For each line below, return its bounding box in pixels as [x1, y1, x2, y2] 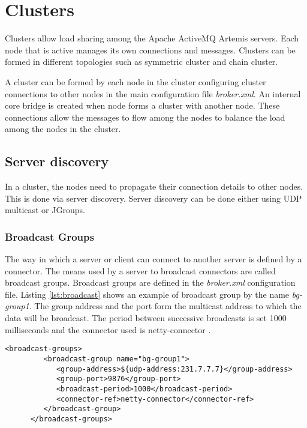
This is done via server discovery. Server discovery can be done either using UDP [5, 191, 302, 204]
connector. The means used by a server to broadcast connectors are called [5, 264, 276, 277]
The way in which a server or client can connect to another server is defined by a [5, 253, 302, 265]
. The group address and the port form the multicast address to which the [29, 300, 302, 312]
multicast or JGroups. [5, 203, 85, 216]
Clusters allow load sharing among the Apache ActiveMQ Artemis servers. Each [5, 32, 299, 44]
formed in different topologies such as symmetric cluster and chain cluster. [5, 55, 278, 68]
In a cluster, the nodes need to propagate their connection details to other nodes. [5, 180, 303, 193]
